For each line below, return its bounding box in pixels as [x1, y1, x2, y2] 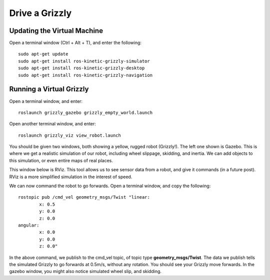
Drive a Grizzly [9, 7, 72, 18]
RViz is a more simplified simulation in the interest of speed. [9, 174, 132, 180]
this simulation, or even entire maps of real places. [9, 157, 113, 163]
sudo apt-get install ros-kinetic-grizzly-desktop [18, 65, 145, 71]
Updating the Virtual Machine [9, 26, 103, 35]
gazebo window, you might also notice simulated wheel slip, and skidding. [9, 269, 162, 275]
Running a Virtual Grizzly [9, 85, 89, 93]
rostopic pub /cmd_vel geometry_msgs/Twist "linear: [18, 195, 150, 200]
